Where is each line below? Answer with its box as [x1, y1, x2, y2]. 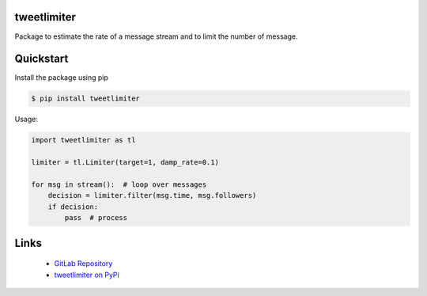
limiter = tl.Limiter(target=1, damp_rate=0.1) [31, 158, 219, 167]
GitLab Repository [54, 259, 113, 268]
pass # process [64, 214, 128, 222]
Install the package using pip [14, 73, 108, 82]
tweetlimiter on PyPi [54, 270, 119, 279]
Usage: [14, 115, 39, 124]
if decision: [47, 202, 99, 211]
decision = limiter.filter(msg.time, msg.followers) [47, 191, 257, 200]
